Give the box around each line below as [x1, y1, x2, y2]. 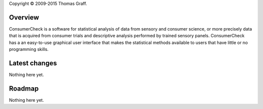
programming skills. [9, 47, 49, 52]
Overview [9, 13, 39, 21]
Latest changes [9, 59, 57, 67]
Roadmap [9, 84, 39, 93]
